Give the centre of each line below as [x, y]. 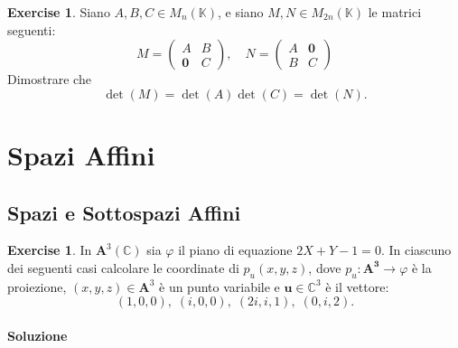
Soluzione [37, 335]
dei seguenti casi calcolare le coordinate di [123, 267]
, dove [325, 267]
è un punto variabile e [220, 286]
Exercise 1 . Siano [59, 12]
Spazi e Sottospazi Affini [124, 212]
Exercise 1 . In [50, 250]
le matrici [395, 12]
